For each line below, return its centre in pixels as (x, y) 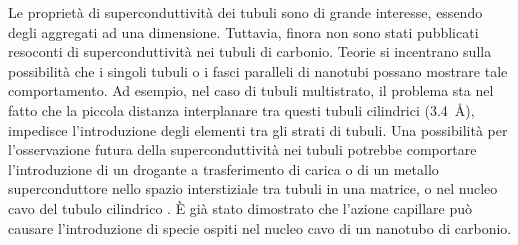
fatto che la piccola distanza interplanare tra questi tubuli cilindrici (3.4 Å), (241, 109)
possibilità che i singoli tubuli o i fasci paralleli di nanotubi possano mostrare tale (258, 70)
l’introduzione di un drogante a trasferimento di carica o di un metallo (223, 168)
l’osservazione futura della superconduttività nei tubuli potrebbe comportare (242, 149)
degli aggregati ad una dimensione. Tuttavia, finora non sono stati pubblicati (243, 31)
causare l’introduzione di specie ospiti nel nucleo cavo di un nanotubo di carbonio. (260, 227)
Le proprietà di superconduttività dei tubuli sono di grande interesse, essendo (245, 12)
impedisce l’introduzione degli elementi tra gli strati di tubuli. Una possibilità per (258, 129)
